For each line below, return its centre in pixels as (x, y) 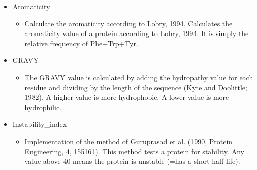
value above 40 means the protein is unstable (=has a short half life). (132, 161)
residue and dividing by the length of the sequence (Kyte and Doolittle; (136, 87)
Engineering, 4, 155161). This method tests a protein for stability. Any (134, 151)
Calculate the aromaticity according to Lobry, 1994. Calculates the (128, 23)
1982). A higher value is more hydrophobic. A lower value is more (127, 97)
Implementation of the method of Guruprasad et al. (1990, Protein (128, 141)
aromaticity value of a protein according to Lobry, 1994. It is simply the (137, 33)
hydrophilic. (43, 107)
